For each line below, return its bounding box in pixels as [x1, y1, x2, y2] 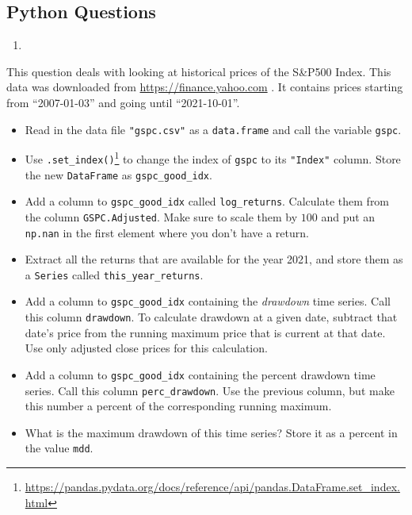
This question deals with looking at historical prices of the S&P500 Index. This [6, 63, 391, 79]
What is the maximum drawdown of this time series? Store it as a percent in [25, 424, 398, 440]
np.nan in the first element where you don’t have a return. [25, 224, 309, 240]
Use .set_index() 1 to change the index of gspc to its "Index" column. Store [25, 148, 401, 167]
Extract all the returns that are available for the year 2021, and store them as [25, 251, 403, 267]
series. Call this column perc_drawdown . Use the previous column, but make [25, 382, 395, 398]
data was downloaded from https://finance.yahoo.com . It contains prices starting [6, 79, 403, 95]
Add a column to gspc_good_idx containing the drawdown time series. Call [25, 293, 391, 309]
